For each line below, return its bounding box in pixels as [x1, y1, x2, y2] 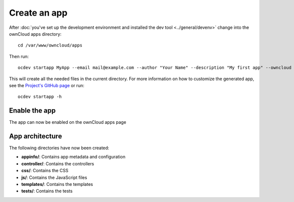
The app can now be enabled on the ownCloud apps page [9, 119, 126, 125]
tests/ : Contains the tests [21, 188, 73, 194]
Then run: [9, 53, 29, 59]
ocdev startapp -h [18, 94, 62, 100]
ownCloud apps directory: [9, 31, 62, 37]
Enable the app [9, 107, 56, 115]
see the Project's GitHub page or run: [9, 82, 84, 88]
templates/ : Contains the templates [21, 181, 93, 187]
